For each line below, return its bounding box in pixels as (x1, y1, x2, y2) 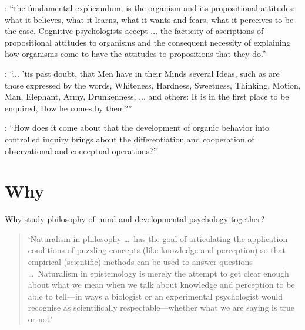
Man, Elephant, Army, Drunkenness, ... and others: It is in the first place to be (5, 90, 289, 103)
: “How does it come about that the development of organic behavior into (5, 121, 270, 134)
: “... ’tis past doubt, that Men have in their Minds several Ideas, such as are (5, 67, 280, 79)
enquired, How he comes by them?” (5, 101, 132, 114)
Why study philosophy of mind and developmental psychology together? (5, 213, 265, 225)
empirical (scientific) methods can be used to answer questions (28, 256, 253, 268)
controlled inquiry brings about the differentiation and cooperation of (5, 132, 254, 145)
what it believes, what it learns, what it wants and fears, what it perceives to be (5, 13, 294, 25)
